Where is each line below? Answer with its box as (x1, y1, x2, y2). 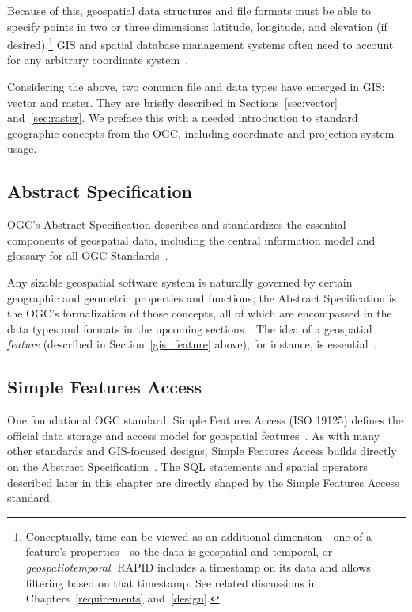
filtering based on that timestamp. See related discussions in (25, 574, 318, 591)
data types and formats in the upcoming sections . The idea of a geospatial (7, 320, 372, 336)
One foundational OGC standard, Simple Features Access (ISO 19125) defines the (7, 412, 403, 428)
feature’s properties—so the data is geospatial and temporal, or (25, 543, 333, 560)
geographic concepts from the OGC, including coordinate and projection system (7, 124, 395, 141)
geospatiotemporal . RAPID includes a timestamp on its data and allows (25, 558, 371, 575)
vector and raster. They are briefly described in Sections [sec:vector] (7, 93, 338, 110)
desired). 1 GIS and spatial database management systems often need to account (7, 34, 394, 52)
